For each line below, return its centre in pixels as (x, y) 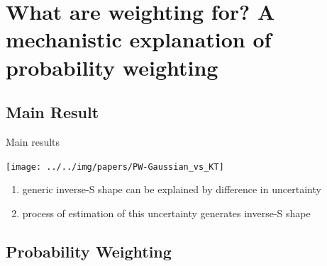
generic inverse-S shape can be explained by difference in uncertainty (172, 189)
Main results (33, 141)
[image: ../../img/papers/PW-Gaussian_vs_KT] (115, 167)
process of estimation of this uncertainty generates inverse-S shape (166, 213)
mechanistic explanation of (139, 39)
